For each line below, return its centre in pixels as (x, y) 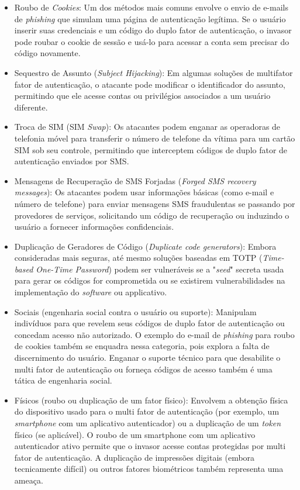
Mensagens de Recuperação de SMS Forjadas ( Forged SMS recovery (135, 180)
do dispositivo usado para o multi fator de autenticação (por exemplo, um (147, 411)
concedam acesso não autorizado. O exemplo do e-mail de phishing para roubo (154, 334)
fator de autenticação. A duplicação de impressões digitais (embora (135, 457)
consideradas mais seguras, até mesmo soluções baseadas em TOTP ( (138, 258)
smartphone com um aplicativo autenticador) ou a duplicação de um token (148, 423)
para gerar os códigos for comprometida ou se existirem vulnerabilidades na (150, 280)
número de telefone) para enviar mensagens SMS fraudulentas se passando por (155, 203)
